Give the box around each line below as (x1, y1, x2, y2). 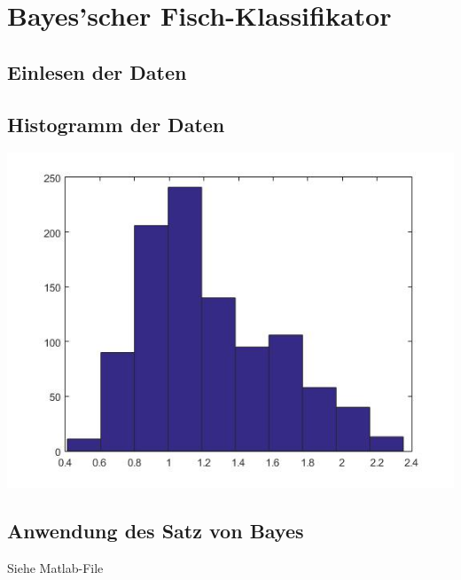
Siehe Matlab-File (7, 559, 104, 577)
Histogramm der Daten (7, 110, 225, 137)
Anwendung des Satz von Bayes (7, 517, 304, 545)
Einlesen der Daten (7, 58, 187, 85)
